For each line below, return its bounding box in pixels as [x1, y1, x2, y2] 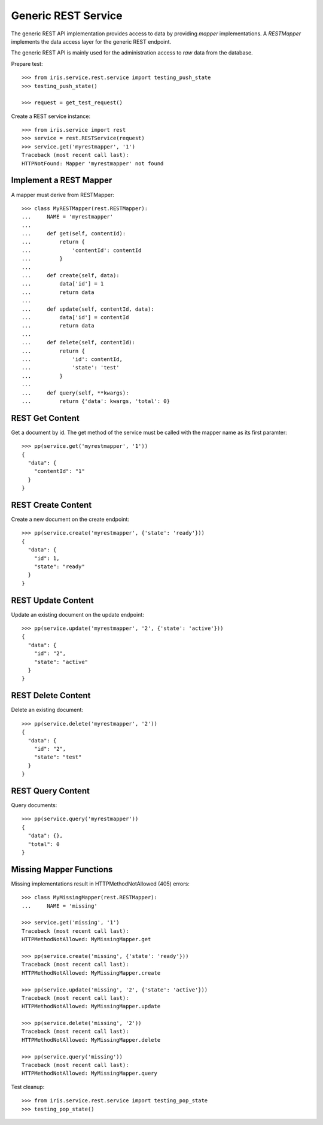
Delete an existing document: [11, 706, 84, 714]
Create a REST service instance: [11, 113, 91, 120]
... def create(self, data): [22, 272, 120, 279]
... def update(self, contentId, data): [22, 305, 155, 313]
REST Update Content [11, 595, 94, 605]
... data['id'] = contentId [22, 314, 129, 320]
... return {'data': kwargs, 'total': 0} [22, 398, 170, 404]
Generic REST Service [11, 9, 123, 22]
